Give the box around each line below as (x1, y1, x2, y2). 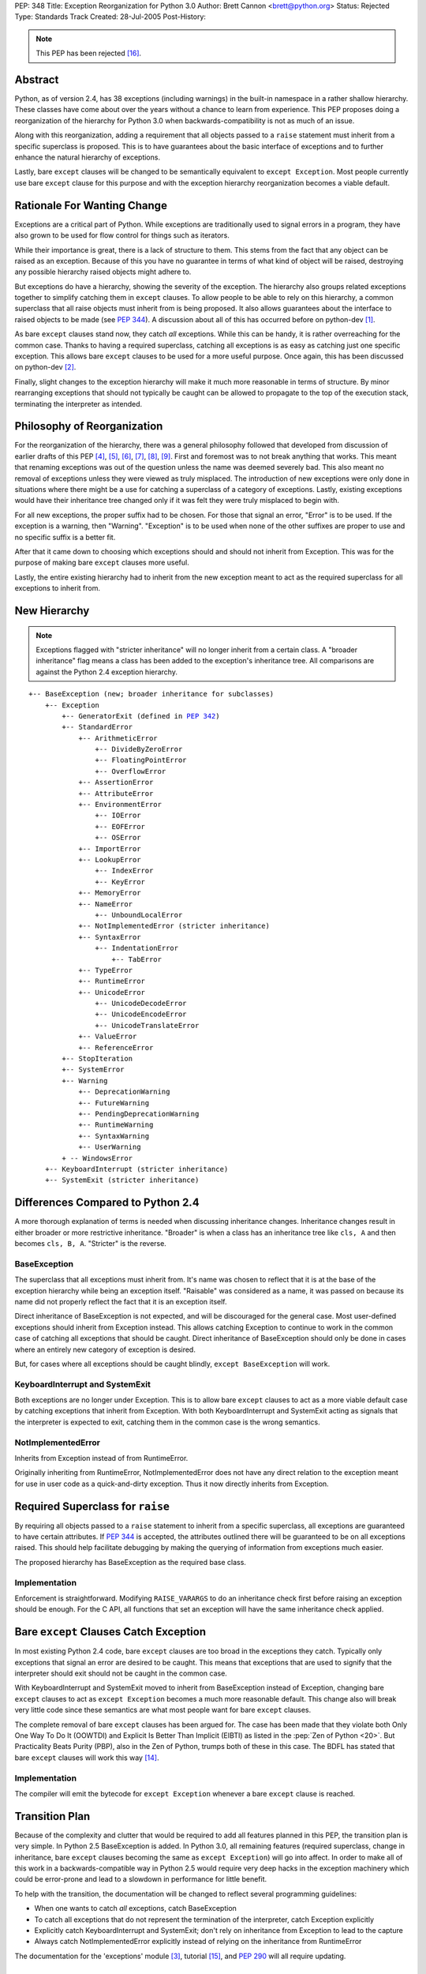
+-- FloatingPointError (95, 756, 187, 765)
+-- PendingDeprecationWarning (78, 1109, 200, 1118)
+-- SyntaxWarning (78, 1131, 150, 1140)
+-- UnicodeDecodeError (95, 999, 187, 1008)
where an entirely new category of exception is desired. (14, 1345, 196, 1354)
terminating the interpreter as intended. (14, 399, 143, 408)
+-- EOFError (95, 822, 146, 831)
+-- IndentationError (95, 944, 179, 953)
